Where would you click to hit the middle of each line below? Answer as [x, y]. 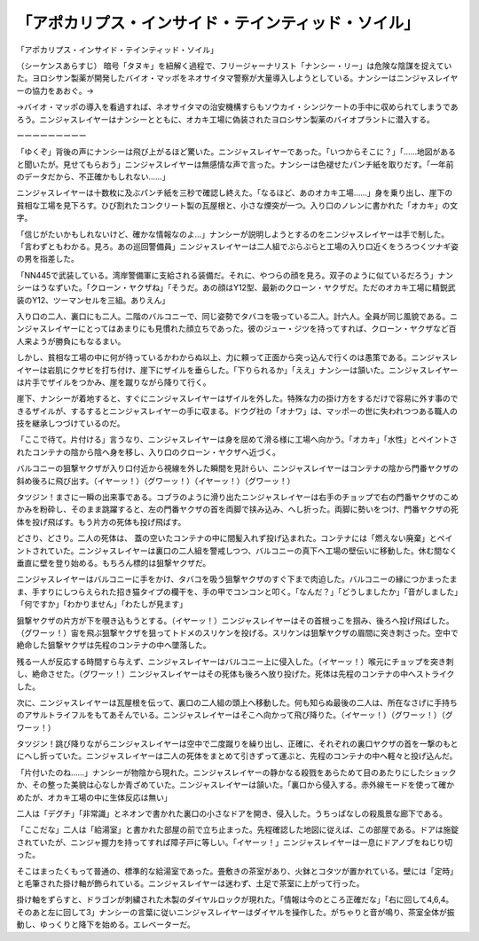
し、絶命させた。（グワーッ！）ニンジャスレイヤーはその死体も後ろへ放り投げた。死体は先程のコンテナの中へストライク [236, 674]
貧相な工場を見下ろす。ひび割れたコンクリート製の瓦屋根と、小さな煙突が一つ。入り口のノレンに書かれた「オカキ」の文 [237, 205]
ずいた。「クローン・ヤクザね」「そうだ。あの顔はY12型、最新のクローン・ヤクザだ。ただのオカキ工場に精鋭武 [255, 287]
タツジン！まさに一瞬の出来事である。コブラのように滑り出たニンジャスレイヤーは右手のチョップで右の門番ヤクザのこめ [237, 498]
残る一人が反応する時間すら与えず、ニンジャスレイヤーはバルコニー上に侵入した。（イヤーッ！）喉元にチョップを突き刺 [235, 662]
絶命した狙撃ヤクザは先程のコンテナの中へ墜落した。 [114, 645]
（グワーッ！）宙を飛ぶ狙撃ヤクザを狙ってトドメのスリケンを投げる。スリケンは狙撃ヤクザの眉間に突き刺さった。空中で [237, 632]
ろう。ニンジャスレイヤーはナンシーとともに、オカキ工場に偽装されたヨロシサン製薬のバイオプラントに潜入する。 [225, 119]
